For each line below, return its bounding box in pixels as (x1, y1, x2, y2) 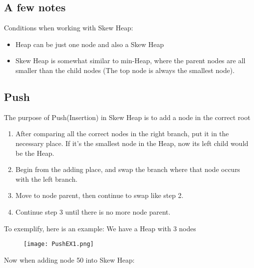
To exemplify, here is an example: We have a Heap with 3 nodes (4, 223, 196, 233)
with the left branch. (15, 173, 77, 184)
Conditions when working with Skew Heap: (4, 23, 133, 33)
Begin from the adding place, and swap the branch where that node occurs (15, 164, 240, 174)
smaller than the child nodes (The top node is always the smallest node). (15, 65, 235, 75)
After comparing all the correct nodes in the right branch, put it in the (15, 128, 229, 139)
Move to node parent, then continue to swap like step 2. (15, 190, 183, 200)
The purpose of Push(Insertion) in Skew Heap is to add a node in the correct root (4, 112, 251, 122)
